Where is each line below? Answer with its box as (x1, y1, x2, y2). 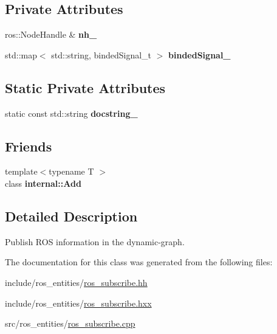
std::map (5, 48, 37, 61)
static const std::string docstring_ (5, 106, 138, 119)
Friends (5, 136, 52, 155)
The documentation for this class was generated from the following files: (5, 256, 273, 268)
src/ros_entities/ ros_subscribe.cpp (5, 317, 135, 330)
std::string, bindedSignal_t (51, 48, 152, 61)
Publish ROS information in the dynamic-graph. (5, 235, 185, 248)
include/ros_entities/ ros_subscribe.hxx (5, 296, 152, 309)
